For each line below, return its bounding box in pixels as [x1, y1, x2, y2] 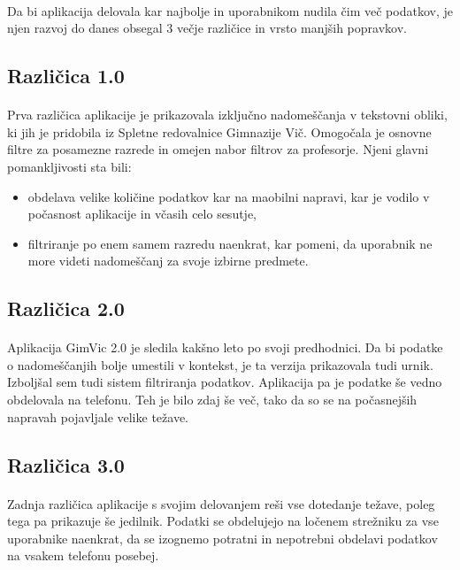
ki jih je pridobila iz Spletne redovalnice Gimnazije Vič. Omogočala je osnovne [7, 122, 432, 141]
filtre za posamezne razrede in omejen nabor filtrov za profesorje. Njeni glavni [7, 140, 429, 158]
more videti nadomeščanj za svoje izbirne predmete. [27, 251, 309, 270]
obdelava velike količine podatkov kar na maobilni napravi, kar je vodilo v [27, 187, 430, 205]
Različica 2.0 [7, 295, 125, 322]
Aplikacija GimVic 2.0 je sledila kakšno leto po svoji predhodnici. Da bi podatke [7, 338, 443, 357]
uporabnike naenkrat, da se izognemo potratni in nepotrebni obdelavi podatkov [7, 528, 438, 547]
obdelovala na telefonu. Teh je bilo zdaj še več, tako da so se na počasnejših [7, 390, 418, 409]
